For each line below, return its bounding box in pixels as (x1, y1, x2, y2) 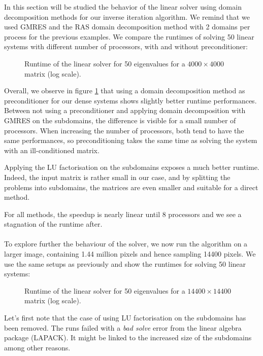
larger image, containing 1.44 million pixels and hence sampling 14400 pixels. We (4, 248, 256, 259)
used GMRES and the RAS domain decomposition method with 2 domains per (4, 21, 250, 32)
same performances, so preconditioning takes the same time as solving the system (4, 135, 257, 146)
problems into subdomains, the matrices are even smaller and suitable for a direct (4, 182, 258, 192)
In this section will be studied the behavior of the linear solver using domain (4, 2, 242, 12)
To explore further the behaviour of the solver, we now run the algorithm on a (4, 238, 248, 249)
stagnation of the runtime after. (4, 219, 103, 229)
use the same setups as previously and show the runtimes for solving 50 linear (4, 258, 246, 269)
